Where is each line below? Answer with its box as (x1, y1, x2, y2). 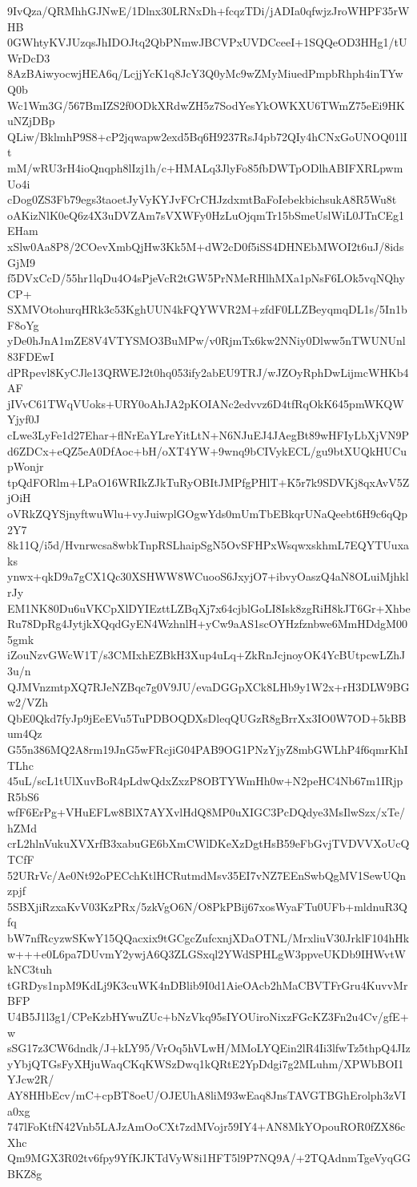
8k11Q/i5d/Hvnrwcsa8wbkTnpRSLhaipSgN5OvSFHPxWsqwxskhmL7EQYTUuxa (7, 537, 410, 553)
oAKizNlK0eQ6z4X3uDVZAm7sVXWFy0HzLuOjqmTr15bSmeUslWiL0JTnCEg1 (7, 206, 405, 223)
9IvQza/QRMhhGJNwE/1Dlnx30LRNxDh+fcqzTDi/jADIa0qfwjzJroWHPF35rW (7, 2, 410, 18)
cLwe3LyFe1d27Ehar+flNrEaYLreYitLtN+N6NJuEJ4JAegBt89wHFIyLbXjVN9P (7, 427, 410, 444)
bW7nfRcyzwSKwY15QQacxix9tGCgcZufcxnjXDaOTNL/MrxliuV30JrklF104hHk (7, 930, 410, 946)
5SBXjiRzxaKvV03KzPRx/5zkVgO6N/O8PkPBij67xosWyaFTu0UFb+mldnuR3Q (7, 897, 407, 914)
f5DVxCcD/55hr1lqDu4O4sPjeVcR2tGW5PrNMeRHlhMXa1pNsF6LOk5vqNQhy (7, 269, 405, 286)
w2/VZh (7, 694, 48, 711)
